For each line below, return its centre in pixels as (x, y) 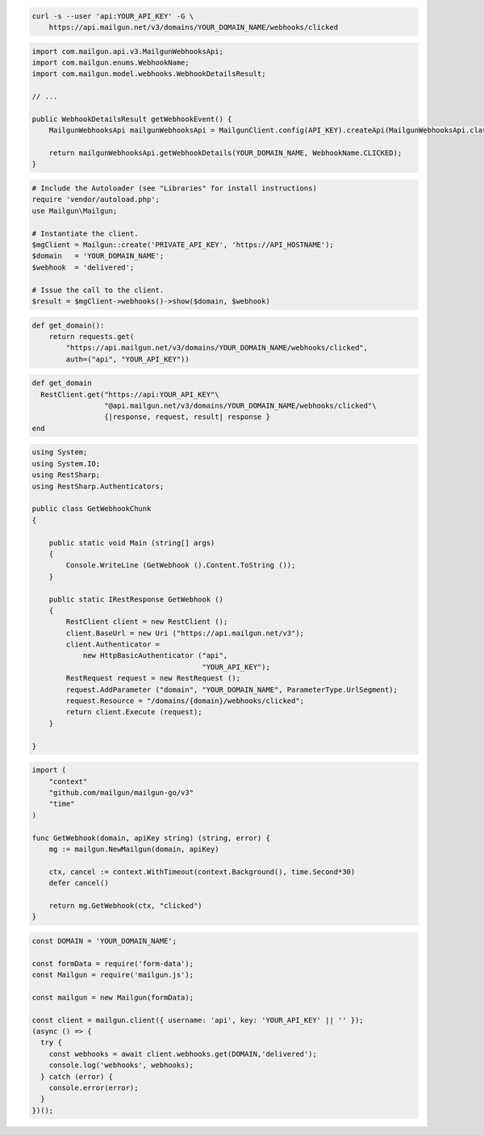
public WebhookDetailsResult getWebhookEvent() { (132, 119)
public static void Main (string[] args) (132, 542)
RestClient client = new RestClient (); (147, 622)
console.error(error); (94, 1087)
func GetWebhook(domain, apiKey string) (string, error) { (151, 838)
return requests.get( (92, 336)
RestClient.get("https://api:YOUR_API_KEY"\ (130, 394)
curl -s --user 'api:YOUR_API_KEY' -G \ (113, 16)
